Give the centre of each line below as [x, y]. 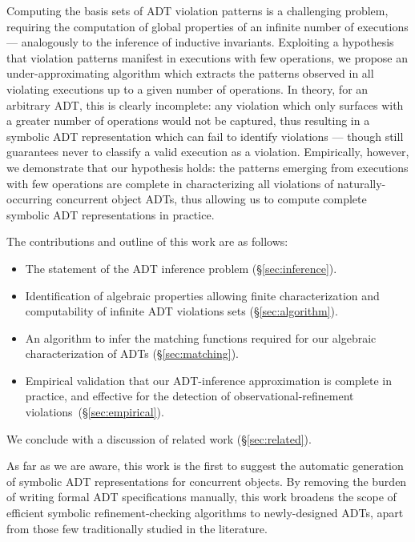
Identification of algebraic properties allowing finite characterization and [202, 295]
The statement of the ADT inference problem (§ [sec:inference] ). [181, 268]
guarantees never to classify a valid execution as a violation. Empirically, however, [208, 152]
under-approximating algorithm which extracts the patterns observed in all [190, 73]
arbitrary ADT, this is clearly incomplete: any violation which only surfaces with [205, 104]
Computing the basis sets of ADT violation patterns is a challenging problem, [197, 10]
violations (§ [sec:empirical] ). [95, 412]
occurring [30, 199]
